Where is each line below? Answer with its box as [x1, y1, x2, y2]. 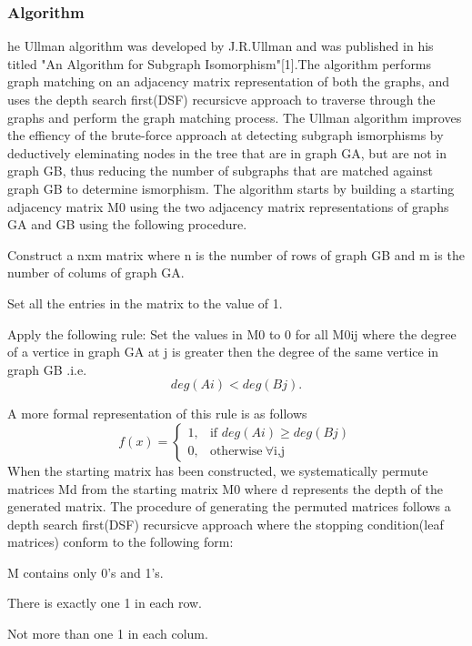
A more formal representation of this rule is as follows [7, 404, 307, 423]
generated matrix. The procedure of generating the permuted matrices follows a [7, 497, 451, 516]
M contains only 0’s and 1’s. [7, 562, 164, 581]
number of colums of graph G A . [7, 263, 185, 282]
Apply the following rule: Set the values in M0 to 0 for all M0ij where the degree [7, 324, 457, 343]
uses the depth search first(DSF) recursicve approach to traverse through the [7, 90, 436, 108]
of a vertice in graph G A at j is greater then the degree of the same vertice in [7, 342, 439, 361]
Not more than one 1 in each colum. [7, 624, 208, 643]
